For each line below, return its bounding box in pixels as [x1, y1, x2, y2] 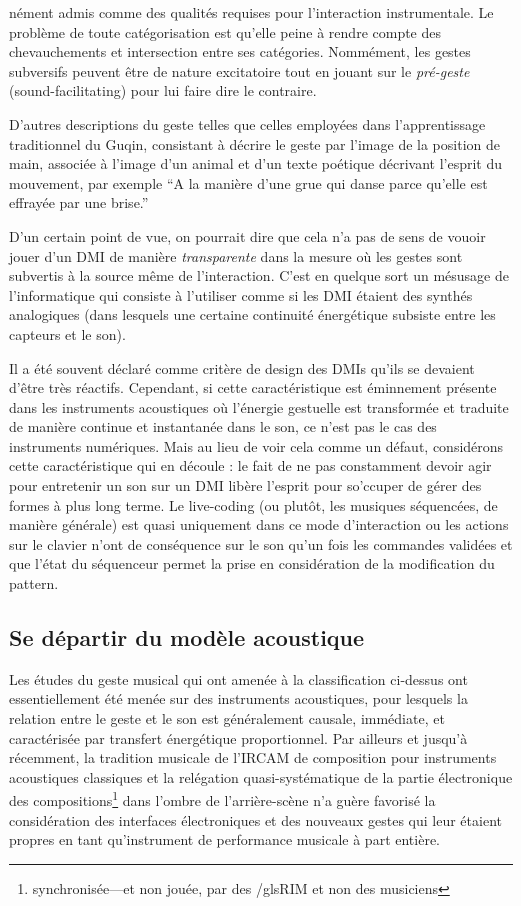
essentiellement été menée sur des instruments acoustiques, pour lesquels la [9, 688, 468, 709]
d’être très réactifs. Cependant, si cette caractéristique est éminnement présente [9, 377, 497, 398]
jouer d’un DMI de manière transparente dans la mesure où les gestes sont [9, 245, 463, 266]
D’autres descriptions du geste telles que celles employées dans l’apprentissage [9, 113, 486, 134]
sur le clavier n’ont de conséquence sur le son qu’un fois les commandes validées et [9, 533, 513, 554]
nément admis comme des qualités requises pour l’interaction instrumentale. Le [9, 2, 494, 22]
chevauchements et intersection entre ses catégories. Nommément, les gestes [9, 41, 471, 62]
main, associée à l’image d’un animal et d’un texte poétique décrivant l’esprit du [9, 153, 503, 174]
